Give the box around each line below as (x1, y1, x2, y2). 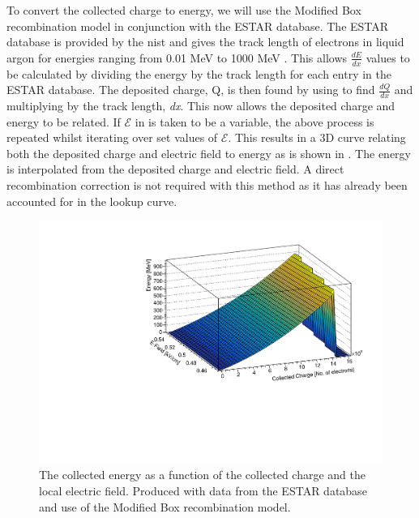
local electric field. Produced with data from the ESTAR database (39, 482, 367, 499)
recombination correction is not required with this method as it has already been (6, 177, 408, 193)
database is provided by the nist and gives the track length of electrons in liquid (6, 33, 404, 50)
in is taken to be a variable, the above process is (135, 113, 374, 130)
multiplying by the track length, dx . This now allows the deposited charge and (6, 97, 395, 114)
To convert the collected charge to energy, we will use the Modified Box (6, 2, 361, 18)
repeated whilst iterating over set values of (6, 129, 218, 146)
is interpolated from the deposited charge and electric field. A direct (6, 161, 344, 178)
